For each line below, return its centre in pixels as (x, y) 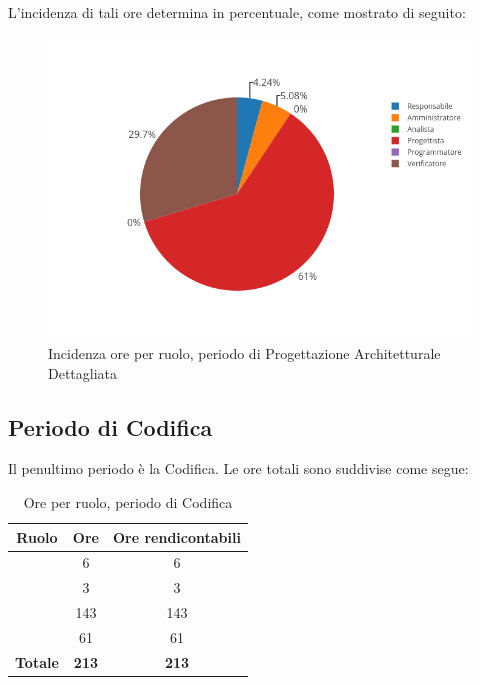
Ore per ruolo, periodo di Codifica (128, 502)
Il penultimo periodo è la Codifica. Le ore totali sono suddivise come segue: (238, 468)
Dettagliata (83, 372)
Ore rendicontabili (176, 536)
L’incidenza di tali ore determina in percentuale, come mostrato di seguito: (237, 12)
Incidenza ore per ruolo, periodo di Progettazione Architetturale (244, 353)
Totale (37, 661)
